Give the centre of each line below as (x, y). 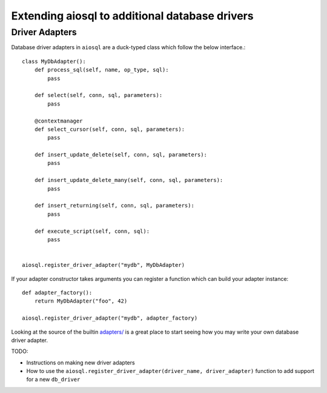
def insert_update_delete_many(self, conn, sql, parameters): (129, 180)
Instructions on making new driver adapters (81, 362)
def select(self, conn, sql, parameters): (98, 95)
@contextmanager (58, 121)
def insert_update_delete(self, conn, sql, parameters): (121, 155)
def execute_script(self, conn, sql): (92, 231)
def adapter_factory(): (57, 292)
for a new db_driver (53, 380)
